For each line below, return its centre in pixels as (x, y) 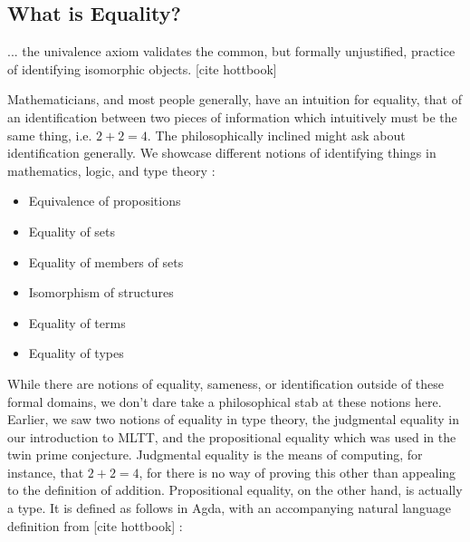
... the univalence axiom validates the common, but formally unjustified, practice (231, 51)
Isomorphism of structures (101, 292)
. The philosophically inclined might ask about (276, 135)
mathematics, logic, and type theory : (111, 170)
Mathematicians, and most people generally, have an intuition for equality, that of (235, 99)
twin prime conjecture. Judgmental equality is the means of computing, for (215, 455)
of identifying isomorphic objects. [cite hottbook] (142, 68)
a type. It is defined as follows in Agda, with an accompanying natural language (229, 508)
